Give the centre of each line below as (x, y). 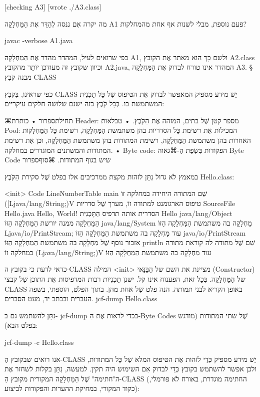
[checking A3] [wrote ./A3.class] (53, 7)
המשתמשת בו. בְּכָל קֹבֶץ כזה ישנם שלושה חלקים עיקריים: (84, 104)
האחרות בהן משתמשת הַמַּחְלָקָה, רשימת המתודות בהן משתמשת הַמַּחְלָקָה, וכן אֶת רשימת (128, 140)
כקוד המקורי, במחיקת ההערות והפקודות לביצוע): (72, 388)
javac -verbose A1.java (39, 40)
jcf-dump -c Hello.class (39, 342)
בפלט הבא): (21, 325)
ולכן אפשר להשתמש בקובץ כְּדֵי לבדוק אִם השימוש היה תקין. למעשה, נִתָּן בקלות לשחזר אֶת (130, 369)
